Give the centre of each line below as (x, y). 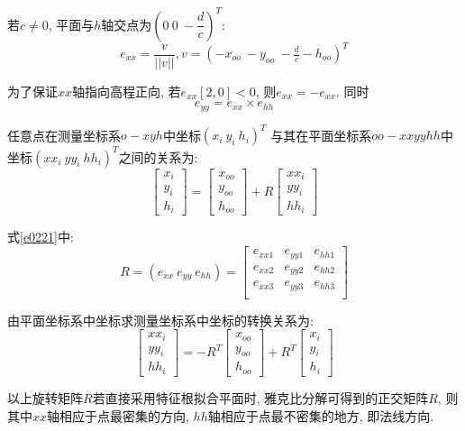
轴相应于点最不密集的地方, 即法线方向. (321, 415)
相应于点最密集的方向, (124, 415)
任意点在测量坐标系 (64, 135)
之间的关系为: (158, 156)
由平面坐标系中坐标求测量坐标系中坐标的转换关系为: (160, 320)
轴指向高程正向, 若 (127, 91)
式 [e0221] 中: (41, 237)
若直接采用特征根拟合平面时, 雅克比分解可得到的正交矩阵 (260, 397)
